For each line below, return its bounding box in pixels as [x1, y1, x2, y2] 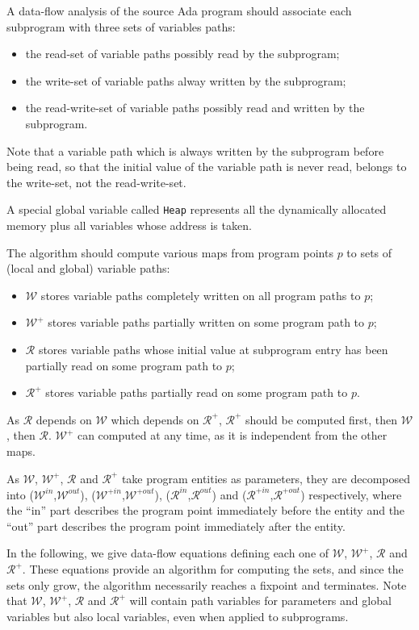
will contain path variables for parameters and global [129, 592, 392, 609]
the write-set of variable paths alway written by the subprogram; [25, 72, 346, 89]
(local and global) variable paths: [6, 260, 170, 277]
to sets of [346, 244, 392, 261]
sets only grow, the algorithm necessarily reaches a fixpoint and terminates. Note [6, 576, 407, 593]
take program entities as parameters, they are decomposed [121, 469, 410, 486]
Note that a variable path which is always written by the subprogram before [6, 142, 384, 159]
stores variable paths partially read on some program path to [45, 384, 348, 401]
